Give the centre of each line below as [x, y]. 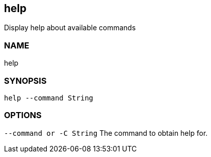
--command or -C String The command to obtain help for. [106, 133]
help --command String [49, 98]
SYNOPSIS [25, 81]
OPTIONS [23, 115]
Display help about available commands [70, 28]
